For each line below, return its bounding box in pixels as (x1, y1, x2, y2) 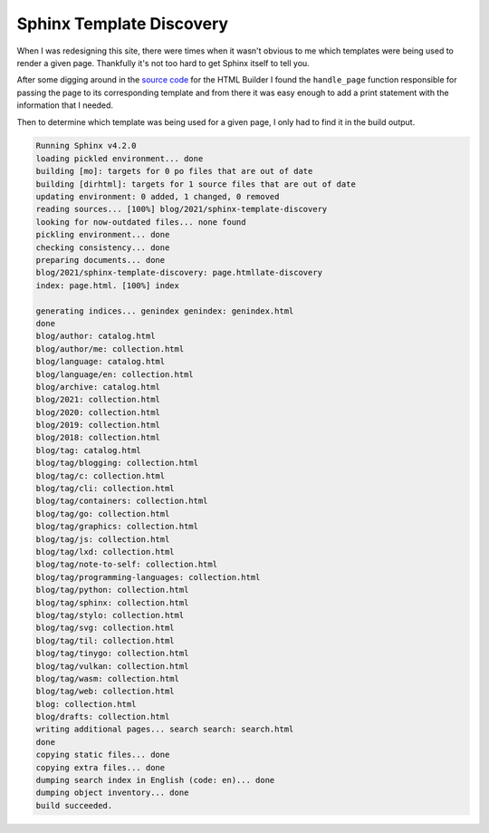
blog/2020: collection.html (35, 407, 160, 417)
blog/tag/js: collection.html (35, 534, 170, 544)
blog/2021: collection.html (35, 394, 160, 405)
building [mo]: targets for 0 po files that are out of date (35, 166, 313, 177)
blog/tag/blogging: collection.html (35, 458, 199, 469)
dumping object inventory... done (35, 788, 189, 798)
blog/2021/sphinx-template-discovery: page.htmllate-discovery (35, 267, 323, 278)
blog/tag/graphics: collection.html (35, 521, 199, 532)
